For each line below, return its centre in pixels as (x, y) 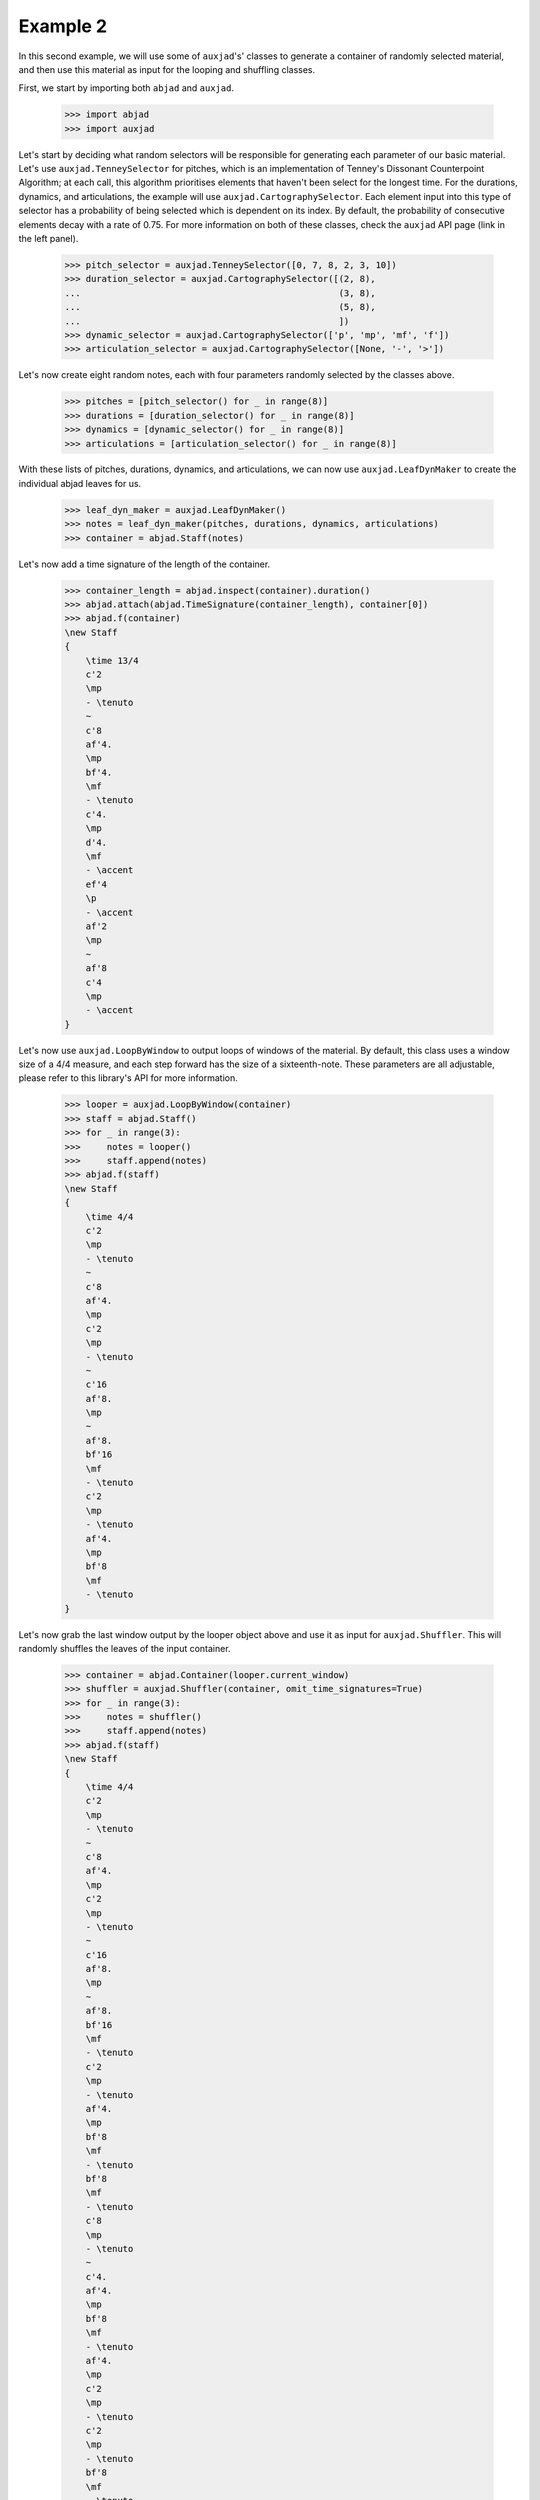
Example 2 (63, 26)
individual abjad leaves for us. (80, 483)
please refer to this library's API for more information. (128, 1078)
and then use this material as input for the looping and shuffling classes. (167, 69)
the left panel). (48, 239)
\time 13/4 (112, 660)
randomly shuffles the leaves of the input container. (124, 1648)
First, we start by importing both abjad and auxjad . (126, 88)
